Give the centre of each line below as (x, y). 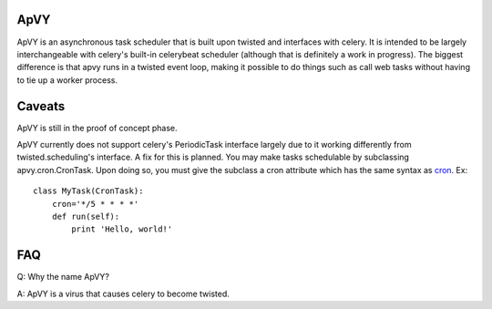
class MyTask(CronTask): (88, 191)
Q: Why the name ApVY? (63, 277)
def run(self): (86, 216)
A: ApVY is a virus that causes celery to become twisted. (123, 294)
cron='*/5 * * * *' (95, 204)
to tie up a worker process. (67, 80)
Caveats (41, 106)
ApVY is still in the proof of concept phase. (97, 128)
